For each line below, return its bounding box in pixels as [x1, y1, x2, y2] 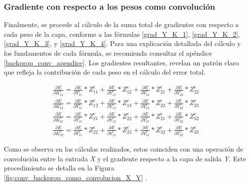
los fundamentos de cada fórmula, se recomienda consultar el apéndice [4, 48, 212, 58]
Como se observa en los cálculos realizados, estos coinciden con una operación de [4, 144, 243, 154]
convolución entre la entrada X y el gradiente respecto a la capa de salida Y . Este [4, 153, 246, 163]
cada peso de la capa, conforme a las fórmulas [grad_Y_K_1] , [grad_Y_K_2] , [4, 29, 240, 39]
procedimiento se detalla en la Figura [4, 163, 114, 173]
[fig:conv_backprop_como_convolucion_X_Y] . [4, 172, 147, 182]
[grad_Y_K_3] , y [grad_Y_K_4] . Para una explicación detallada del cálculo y [4, 38, 241, 48]
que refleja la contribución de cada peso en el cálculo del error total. [4, 67, 206, 77]
